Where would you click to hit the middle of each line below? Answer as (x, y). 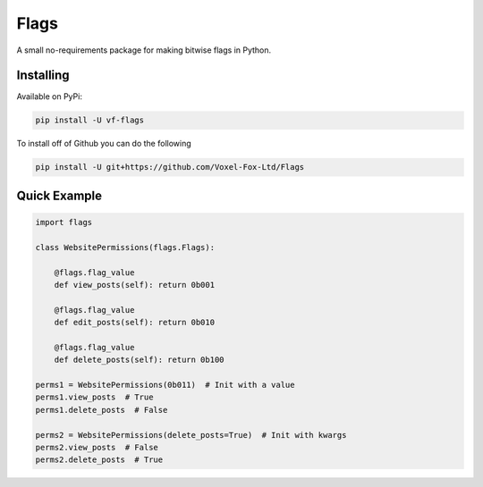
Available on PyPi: (49, 97)
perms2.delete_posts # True (99, 460)
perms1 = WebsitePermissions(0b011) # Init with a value (165, 385)
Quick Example (59, 195)
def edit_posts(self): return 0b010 (134, 323)
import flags (64, 222)
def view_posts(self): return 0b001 (134, 285)
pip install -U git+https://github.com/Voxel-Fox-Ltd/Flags (170, 167)
